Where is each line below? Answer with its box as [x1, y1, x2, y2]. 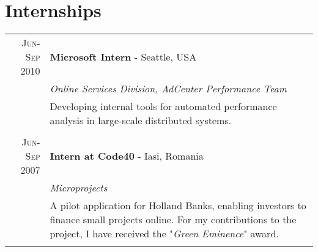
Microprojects [50, 180, 108, 195]
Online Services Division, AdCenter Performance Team [50, 81, 287, 96]
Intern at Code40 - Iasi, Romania [50, 149, 204, 163]
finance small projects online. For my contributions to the [50, 212, 297, 227]
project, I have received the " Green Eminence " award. [50, 226, 279, 241]
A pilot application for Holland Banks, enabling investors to [50, 198, 306, 213]
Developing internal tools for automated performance [50, 99, 277, 114]
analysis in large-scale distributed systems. [50, 113, 232, 128]
